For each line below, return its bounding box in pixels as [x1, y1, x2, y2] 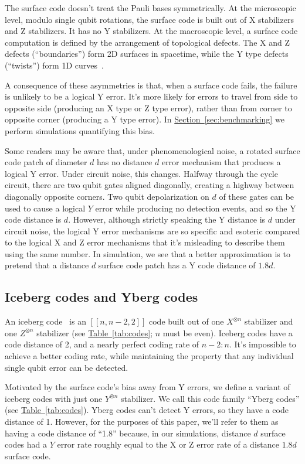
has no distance [97, 156, 152, 168]
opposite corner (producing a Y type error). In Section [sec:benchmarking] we [5, 113, 284, 125]
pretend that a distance [5, 259, 89, 271]
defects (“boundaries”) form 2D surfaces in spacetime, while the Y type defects [5, 47, 289, 60]
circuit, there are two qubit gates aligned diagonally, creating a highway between [5, 179, 294, 191]
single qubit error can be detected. [5, 361, 128, 373]
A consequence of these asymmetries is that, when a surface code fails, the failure [5, 79, 297, 91]
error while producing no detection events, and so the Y [95, 202, 296, 214]
